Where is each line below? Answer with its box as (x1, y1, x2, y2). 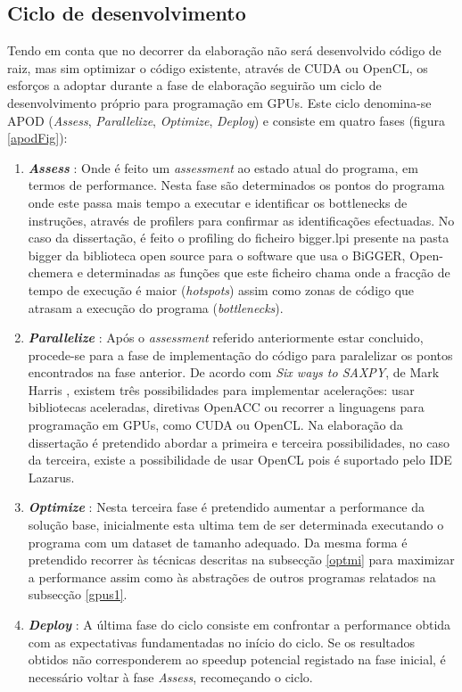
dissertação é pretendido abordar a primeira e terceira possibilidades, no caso (28, 432, 450, 451)
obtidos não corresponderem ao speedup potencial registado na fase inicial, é (28, 650, 446, 669)
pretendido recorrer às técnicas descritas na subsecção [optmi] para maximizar (28, 550, 455, 569)
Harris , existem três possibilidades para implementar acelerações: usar (28, 380, 415, 399)
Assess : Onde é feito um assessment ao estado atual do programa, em (28, 158, 418, 177)
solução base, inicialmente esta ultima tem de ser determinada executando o (28, 515, 444, 534)
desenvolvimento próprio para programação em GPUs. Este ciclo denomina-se (7, 93, 432, 111)
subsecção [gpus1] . (28, 585, 128, 604)
